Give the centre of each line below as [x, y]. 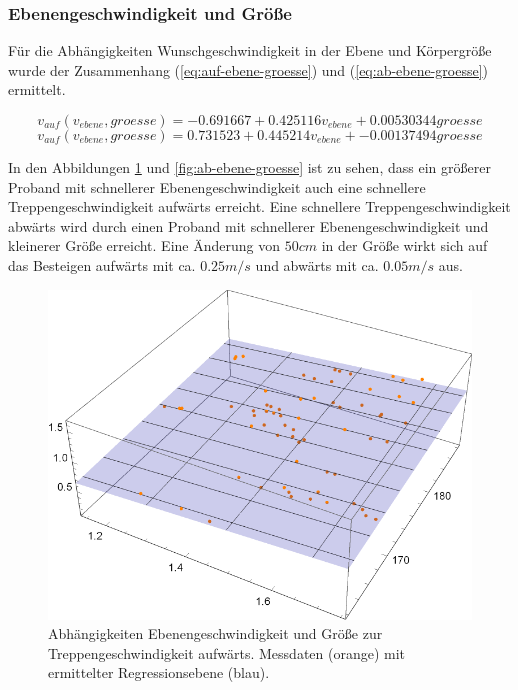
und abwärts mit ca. [317, 264]
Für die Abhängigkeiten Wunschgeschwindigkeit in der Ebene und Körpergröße [250, 50]
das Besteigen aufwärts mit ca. [102, 264]
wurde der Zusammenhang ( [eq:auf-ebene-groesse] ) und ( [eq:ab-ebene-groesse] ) [248, 69]
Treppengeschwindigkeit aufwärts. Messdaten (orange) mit [227, 652]
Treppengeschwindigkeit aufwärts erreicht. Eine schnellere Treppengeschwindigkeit [259, 206]
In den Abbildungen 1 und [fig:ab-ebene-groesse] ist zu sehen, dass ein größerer [249, 167]
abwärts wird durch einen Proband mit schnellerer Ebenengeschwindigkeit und [248, 225]
